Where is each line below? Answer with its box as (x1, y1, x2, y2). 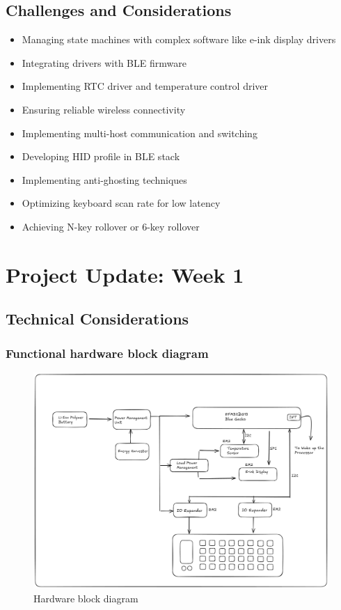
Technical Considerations (6, 308, 189, 329)
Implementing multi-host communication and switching (22, 125, 257, 140)
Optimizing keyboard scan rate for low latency (22, 196, 221, 210)
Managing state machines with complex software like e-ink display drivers (22, 32, 336, 47)
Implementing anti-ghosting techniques (22, 172, 187, 187)
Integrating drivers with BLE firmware (22, 55, 187, 70)
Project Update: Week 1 (6, 260, 244, 288)
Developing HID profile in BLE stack (22, 149, 180, 164)
